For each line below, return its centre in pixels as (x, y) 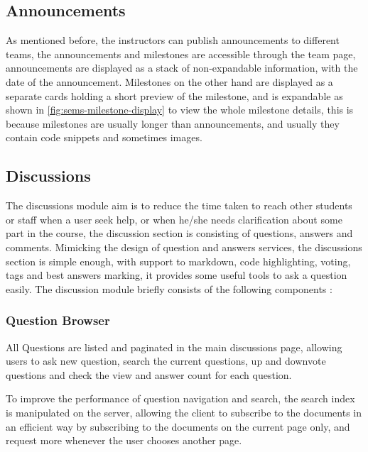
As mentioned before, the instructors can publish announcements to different (173, 40)
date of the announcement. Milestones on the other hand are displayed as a (169, 81)
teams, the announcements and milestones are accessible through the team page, (181, 54)
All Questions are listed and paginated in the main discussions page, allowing (174, 347)
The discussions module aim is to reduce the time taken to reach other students (179, 205)
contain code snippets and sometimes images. (104, 137)
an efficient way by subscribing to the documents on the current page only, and (178, 426)
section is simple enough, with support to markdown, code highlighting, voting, (178, 261)
